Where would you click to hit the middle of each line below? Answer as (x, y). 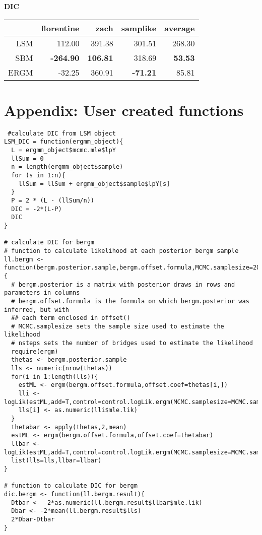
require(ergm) (35, 351)
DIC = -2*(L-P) (37, 209)
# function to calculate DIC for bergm (71, 486)
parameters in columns (42, 293)
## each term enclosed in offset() (71, 318)
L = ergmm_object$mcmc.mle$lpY (63, 150)
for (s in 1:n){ (38, 175)
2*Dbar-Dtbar (33, 519)
